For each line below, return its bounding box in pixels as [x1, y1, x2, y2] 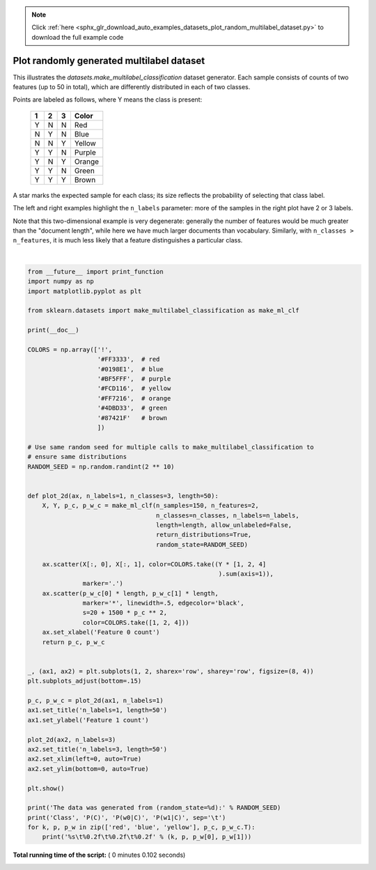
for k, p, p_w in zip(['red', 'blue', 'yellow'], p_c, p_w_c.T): [27, 823, 256, 832]
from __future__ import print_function [27, 267, 164, 275]
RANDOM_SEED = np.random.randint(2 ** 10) [27, 463, 175, 470]
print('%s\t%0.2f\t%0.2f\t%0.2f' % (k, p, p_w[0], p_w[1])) [42, 833, 252, 841]
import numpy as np [27, 277, 94, 286]
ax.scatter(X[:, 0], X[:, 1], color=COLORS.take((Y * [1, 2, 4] [42, 560, 267, 568]
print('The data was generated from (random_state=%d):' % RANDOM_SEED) [27, 804, 281, 811]
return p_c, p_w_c [42, 638, 105, 646]
